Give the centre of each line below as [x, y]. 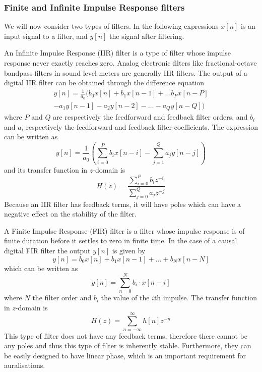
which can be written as [41, 268]
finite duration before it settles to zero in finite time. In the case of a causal [121, 241]
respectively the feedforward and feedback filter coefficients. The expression [142, 126]
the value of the [125, 298]
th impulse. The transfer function [205, 298]
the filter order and [62, 298]
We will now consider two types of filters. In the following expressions [111, 26]
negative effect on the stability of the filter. [70, 214]
